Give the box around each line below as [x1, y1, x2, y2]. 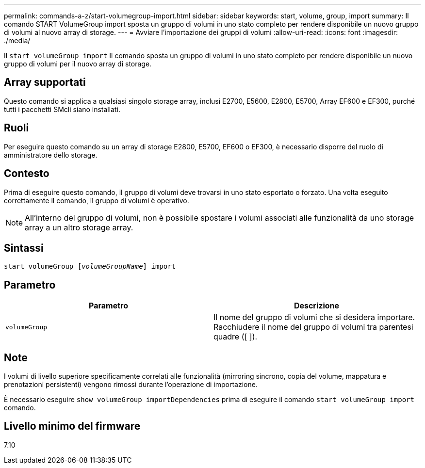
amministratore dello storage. [4, 150, 98, 159]
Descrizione [294, 301, 340, 311]
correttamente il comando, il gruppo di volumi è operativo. [4, 196, 189, 205]
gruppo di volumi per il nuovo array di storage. [4, 60, 152, 68]
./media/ [4, 36, 31, 45]
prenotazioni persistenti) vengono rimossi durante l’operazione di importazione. [4, 380, 258, 389]
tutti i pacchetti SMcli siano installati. [4, 105, 120, 113]
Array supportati [4, 76, 86, 89]
